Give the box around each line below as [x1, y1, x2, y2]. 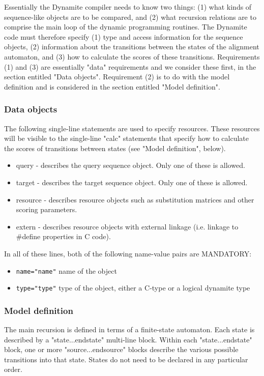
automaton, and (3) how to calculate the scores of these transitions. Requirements [4, 51, 260, 62]
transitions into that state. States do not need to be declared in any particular [4, 354, 248, 364]
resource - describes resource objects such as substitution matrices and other [16, 194, 254, 205]
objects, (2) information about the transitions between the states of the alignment [4, 41, 259, 52]
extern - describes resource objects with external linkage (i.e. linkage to [16, 221, 239, 232]
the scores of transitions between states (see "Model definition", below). [4, 142, 226, 153]
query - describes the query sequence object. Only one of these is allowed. [16, 160, 245, 170]
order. [4, 364, 22, 374]
